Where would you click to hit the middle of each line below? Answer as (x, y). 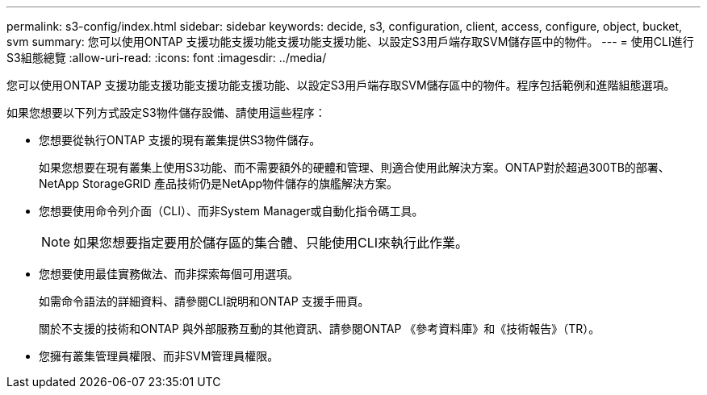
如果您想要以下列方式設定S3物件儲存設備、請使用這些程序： (166, 112)
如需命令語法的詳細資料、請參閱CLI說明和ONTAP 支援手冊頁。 (204, 301)
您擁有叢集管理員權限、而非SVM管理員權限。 (159, 356)
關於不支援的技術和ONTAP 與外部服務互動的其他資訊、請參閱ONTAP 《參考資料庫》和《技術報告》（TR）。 (320, 328)
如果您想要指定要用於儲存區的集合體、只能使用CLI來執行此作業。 (271, 243)
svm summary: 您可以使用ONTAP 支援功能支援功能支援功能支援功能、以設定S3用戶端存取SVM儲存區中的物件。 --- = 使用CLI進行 (350, 42)
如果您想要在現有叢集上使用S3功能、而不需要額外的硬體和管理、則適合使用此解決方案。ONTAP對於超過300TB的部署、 (354, 167)
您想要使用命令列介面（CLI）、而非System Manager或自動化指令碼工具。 (231, 211)
